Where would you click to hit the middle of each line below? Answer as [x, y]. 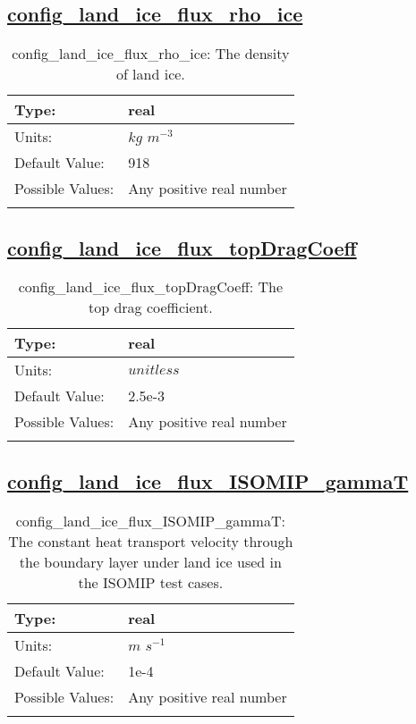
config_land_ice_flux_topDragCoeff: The [151, 287]
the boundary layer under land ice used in [150, 561]
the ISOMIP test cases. [151, 582]
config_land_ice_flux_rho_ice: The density [151, 54]
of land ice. [150, 74]
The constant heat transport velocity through [151, 541]
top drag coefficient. [150, 307]
